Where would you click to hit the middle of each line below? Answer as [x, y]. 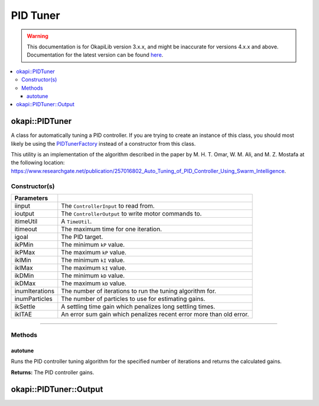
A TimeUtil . [77, 221]
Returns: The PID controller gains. [53, 372]
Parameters [31, 198]
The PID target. [82, 237]
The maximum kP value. [94, 252]
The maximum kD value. [94, 283]
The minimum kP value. [93, 244]
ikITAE [23, 314]
